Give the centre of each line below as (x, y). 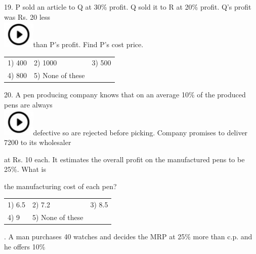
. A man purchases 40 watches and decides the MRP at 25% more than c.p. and (128, 237)
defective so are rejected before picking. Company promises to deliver (140, 132)
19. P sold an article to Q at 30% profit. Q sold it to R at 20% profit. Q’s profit (128, 7)
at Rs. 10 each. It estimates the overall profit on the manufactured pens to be (124, 159)
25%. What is (25, 169)
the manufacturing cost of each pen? (60, 186)
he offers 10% (25, 246)
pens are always (28, 104)
